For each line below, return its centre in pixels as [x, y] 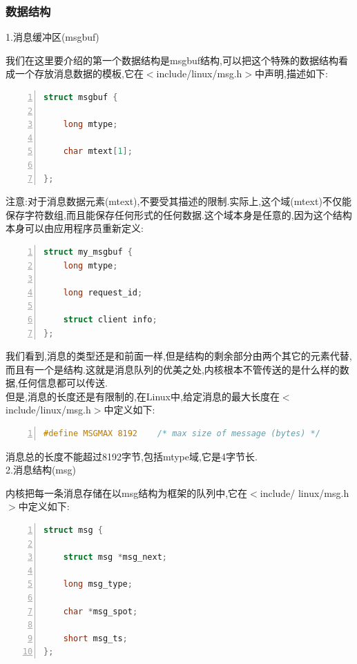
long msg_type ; [98, 584]
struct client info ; [110, 319]
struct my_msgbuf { [88, 252]
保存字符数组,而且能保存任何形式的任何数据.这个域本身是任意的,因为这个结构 [179, 214]
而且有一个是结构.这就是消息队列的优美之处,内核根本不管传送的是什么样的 [173, 369]
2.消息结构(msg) [41, 470]
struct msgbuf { [81, 97]
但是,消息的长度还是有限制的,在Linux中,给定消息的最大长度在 [143, 396]
